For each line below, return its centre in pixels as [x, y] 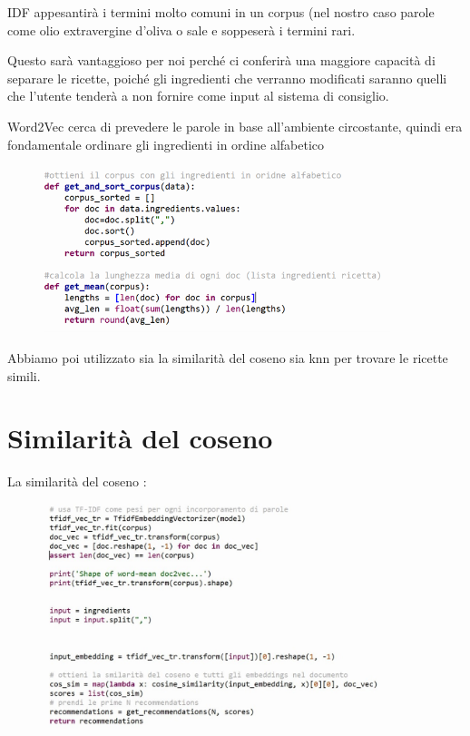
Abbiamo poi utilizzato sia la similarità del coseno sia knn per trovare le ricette [228, 358]
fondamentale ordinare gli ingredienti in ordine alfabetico [166, 144]
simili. [24, 375]
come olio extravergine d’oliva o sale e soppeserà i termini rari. [181, 29]
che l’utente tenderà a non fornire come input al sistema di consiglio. [198, 96]
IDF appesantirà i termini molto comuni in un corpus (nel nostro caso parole [221, 12]
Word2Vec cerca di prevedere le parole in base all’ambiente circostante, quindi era [235, 126]
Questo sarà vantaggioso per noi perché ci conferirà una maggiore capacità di [221, 60]
